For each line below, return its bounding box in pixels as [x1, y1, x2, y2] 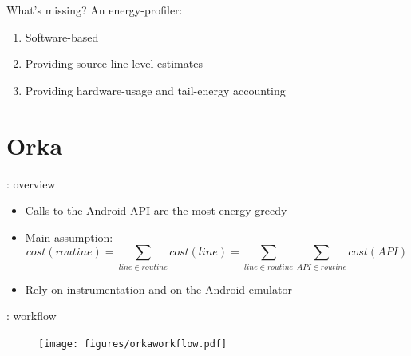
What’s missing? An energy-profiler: [6, 2, 183, 18]
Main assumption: [25, 228, 113, 245]
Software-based [25, 28, 99, 45]
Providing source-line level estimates [25, 55, 203, 72]
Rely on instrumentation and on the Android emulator [25, 280, 292, 297]
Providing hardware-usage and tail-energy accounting [25, 81, 286, 98]
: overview [6, 175, 56, 192]
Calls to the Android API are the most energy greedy [25, 202, 287, 219]
